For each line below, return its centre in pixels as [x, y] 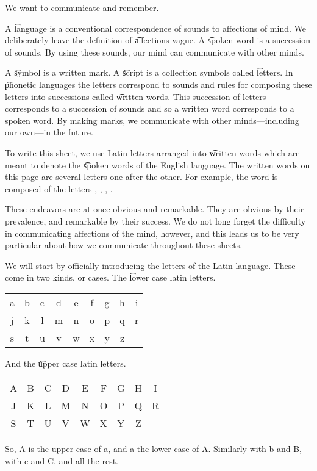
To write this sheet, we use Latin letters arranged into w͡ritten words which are [152, 152]
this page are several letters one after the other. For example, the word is [141, 177]
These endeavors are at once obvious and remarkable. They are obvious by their [155, 209]
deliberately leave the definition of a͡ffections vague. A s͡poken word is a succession [158, 40]
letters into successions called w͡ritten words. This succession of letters [136, 96]
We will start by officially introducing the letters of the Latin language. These [150, 265]
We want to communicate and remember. [82, 7]
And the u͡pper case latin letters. [66, 363]
